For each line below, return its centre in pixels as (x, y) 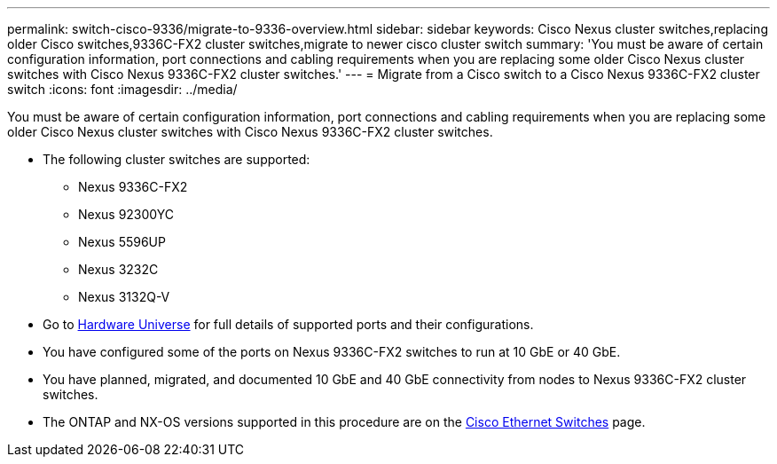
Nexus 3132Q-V (124, 297)
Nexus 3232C (118, 269)
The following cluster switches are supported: (177, 159)
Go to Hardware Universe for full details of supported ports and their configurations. (288, 324)
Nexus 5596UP (122, 242)
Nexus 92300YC (126, 214)
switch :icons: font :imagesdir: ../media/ (122, 89)
